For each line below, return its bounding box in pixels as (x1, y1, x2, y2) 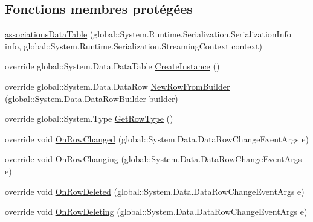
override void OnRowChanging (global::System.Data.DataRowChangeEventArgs (5, 153, 302, 165)
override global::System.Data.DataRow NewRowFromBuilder (5, 80, 230, 92)
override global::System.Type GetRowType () (5, 112, 173, 125)
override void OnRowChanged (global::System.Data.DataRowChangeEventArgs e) (5, 132, 309, 145)
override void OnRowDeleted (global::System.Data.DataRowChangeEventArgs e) (5, 185, 305, 197)
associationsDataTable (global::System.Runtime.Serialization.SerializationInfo (5, 28, 291, 40)
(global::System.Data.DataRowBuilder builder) (5, 92, 178, 104)
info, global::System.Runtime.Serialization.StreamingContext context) (5, 39, 262, 52)
